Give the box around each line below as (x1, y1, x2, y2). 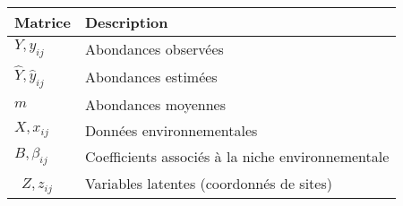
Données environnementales (84, 119, 258, 141)
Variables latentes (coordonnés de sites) (84, 172, 332, 193)
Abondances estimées (84, 65, 218, 87)
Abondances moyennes (84, 93, 226, 115)
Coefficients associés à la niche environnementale (84, 145, 390, 167)
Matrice (14, 12, 71, 32)
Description (84, 12, 168, 32)
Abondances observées (84, 39, 224, 59)
